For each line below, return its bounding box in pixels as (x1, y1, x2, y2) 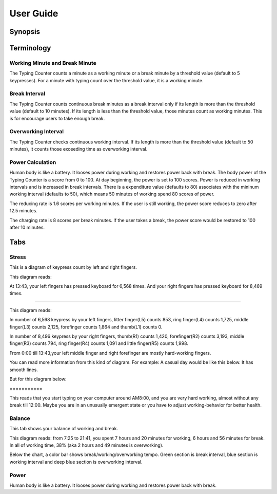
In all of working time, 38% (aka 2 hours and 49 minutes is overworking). (9, 442, 164, 448)
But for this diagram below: (9, 376, 67, 382)
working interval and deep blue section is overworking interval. (9, 459, 143, 465)
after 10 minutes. (9, 224, 45, 231)
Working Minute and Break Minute (9, 59, 97, 66)
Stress (9, 253, 27, 261)
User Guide (9, 8, 58, 19)
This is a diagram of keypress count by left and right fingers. (9, 264, 137, 270)
